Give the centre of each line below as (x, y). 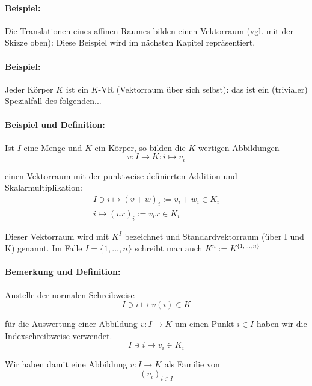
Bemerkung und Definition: (63, 271)
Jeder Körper (29, 89)
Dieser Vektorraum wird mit (57, 236)
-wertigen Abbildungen (237, 147)
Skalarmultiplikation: (44, 187)
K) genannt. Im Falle (44, 248)
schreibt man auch (169, 248)
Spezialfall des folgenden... (53, 101)
